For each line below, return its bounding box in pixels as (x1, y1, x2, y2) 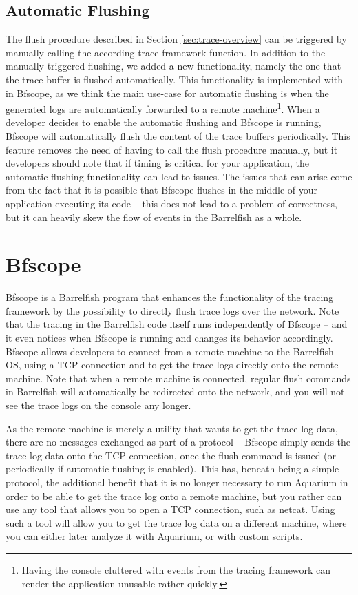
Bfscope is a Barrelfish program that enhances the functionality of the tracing (6, 290, 334, 304)
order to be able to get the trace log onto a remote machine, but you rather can (6, 488, 342, 503)
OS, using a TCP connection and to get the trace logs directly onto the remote (6, 357, 339, 372)
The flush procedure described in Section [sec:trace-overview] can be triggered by (6, 32, 347, 46)
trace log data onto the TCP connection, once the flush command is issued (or (6, 448, 337, 462)
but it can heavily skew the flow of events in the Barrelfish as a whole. (6, 209, 302, 224)
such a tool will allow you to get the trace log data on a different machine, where (6, 515, 347, 530)
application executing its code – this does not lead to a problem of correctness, (6, 196, 337, 210)
